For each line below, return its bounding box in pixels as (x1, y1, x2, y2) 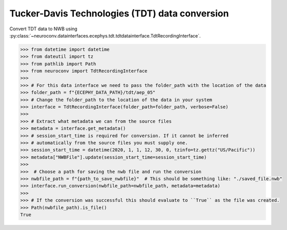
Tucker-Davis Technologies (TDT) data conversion (9, 8, 229, 19)
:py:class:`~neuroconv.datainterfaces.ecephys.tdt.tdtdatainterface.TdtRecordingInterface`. (9, 32, 201, 39)
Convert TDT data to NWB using (9, 26, 78, 32)
